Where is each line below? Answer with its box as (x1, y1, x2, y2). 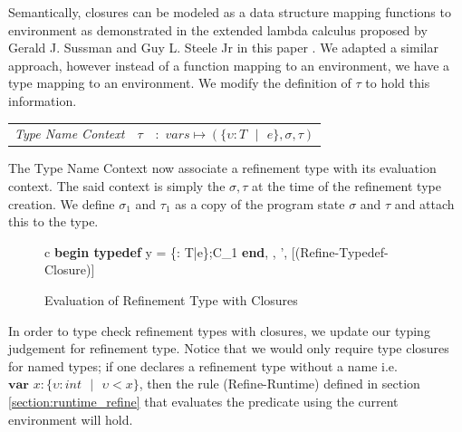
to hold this (365, 73, 430, 92)
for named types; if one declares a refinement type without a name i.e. (8, 356, 398, 375)
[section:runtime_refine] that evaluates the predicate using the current (8, 391, 399, 410)
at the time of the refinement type (252, 177, 441, 195)
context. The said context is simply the (8, 177, 226, 195)
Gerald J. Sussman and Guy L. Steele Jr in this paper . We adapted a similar (8, 38, 438, 57)
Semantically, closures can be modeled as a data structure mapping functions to (8, 3, 451, 21)
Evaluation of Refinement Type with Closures (44, 290, 298, 309)
